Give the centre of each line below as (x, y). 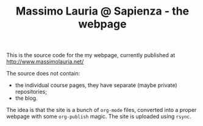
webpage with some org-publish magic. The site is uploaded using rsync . (99, 116)
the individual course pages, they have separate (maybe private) (96, 85)
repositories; (31, 92)
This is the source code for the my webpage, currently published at (91, 55)
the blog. (26, 98)
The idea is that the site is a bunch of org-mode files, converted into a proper (101, 110)
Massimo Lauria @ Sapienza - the (102, 11)
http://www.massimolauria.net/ (45, 61)
